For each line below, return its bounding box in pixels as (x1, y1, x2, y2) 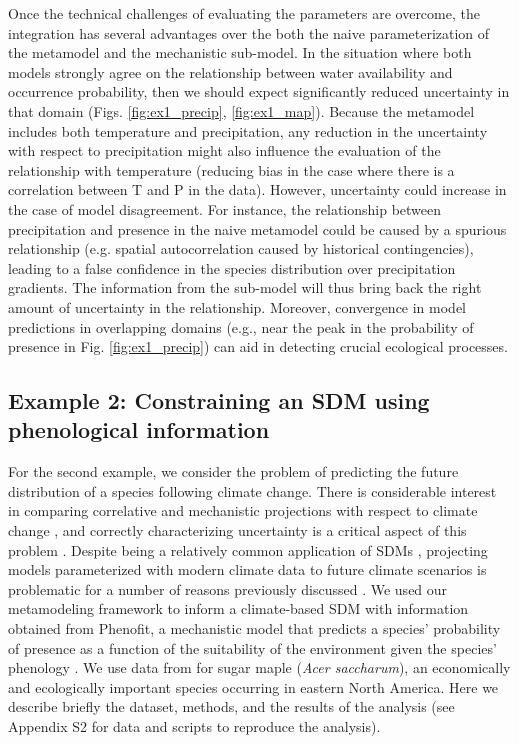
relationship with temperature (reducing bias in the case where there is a (8, 159, 455, 180)
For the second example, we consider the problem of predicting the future (8, 461, 459, 482)
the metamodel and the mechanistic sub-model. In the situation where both (8, 42, 472, 63)
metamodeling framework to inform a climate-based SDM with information (8, 598, 469, 619)
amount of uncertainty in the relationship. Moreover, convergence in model (8, 296, 467, 317)
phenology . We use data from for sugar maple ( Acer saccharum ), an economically (8, 657, 511, 678)
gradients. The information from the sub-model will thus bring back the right (8, 277, 482, 298)
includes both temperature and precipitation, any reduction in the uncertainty (8, 120, 488, 141)
